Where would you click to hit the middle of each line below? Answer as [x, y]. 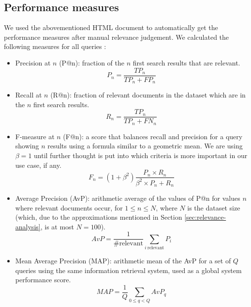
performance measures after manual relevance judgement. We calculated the [117, 37]
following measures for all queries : [55, 46]
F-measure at [35, 136]
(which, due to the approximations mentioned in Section [99, 217]
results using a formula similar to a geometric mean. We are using [145, 146]
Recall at [29, 95]
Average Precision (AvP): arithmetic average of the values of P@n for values [128, 198]
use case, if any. [38, 165]
